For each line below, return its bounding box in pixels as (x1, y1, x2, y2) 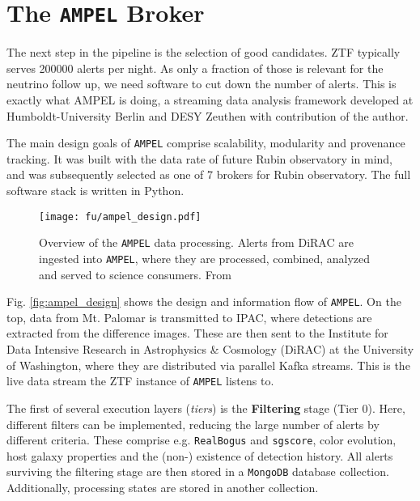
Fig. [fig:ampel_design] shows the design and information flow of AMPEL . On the (6, 293, 401, 310)
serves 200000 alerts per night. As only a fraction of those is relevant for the (6, 59, 384, 76)
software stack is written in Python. (6, 182, 185, 199)
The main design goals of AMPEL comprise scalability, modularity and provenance (6, 134, 405, 151)
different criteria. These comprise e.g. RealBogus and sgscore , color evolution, (6, 431, 397, 448)
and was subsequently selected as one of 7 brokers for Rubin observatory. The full (6, 166, 411, 183)
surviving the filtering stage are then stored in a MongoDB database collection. (6, 463, 389, 480)
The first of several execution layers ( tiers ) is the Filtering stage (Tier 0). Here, (6, 399, 405, 416)
